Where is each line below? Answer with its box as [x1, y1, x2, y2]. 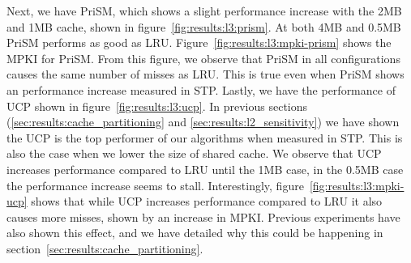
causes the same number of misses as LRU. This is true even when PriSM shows [6, 66, 405, 83]
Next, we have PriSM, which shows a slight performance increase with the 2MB [6, 2, 402, 19]
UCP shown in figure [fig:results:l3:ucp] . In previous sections [6, 97, 308, 114]
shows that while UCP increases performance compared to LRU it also [31, 193, 383, 210]
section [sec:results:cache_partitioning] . [6, 240, 203, 257]
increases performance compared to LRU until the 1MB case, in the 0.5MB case [6, 160, 404, 177]
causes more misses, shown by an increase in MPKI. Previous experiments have [6, 208, 400, 225]
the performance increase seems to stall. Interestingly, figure [6, 176, 304, 193]
